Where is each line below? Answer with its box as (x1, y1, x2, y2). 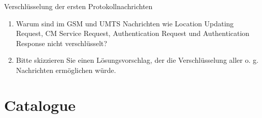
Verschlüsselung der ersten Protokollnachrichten (4, 1, 153, 11)
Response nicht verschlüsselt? (16, 37, 107, 48)
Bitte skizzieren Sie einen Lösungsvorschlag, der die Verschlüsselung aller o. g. (16, 55, 258, 65)
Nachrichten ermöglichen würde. (16, 64, 116, 75)
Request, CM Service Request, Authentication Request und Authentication (16, 28, 250, 38)
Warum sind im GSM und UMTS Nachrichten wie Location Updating (16, 18, 234, 28)
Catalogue (4, 94, 76, 115)
